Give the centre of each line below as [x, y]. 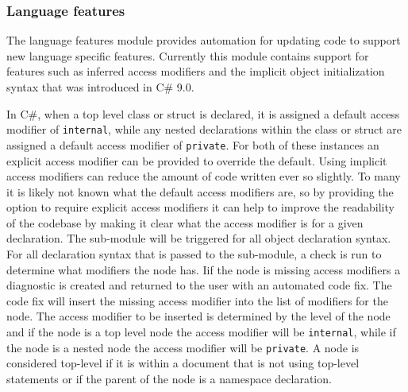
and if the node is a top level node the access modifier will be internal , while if [201, 332]
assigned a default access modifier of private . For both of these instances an [193, 144]
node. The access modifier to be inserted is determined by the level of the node [198, 316]
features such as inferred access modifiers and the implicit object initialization [196, 71]
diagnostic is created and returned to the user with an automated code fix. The [199, 285]
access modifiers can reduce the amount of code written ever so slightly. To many [204, 176]
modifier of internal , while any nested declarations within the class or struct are [204, 129]
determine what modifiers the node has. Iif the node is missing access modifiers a [204, 269]
